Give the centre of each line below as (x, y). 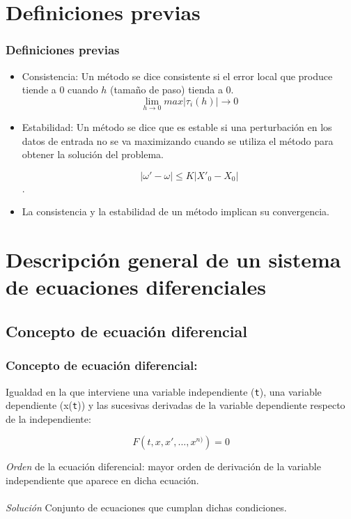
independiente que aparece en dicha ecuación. (102, 480)
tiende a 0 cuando (60, 90)
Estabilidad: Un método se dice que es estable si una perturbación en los (177, 127)
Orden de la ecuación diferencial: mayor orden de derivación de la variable (163, 466)
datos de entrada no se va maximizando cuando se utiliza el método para (178, 140)
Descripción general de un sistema (173, 259)
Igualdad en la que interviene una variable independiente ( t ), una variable (164, 391)
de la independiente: (48, 418)
